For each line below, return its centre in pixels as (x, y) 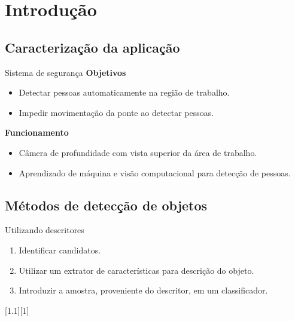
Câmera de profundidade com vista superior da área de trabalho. (138, 152)
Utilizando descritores (45, 230)
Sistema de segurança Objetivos (66, 72)
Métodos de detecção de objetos (106, 205)
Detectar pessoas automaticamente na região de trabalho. (124, 92)
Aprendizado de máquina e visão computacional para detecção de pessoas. (155, 172)
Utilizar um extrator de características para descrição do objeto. (136, 270)
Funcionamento (37, 132)
